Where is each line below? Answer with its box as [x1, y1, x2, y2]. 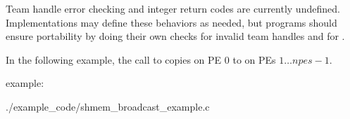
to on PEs [232, 52, 276, 66]
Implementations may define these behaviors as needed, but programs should [6, 15, 337, 29]
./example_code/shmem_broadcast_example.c [6, 99, 210, 113]
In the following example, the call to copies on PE [6, 52, 222, 66]
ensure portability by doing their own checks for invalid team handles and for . [6, 29, 345, 43]
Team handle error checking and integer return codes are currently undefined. [6, 1, 340, 15]
